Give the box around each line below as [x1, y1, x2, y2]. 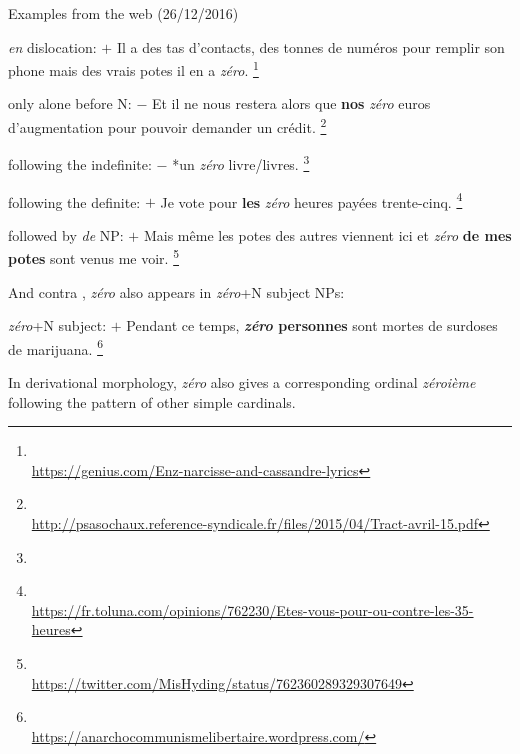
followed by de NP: [8, 224, 124, 245]
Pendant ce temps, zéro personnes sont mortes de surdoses [126, 315, 498, 336]
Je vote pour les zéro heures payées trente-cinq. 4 [160, 188, 463, 212]
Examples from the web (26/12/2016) [8, 3, 239, 23]
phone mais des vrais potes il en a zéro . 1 [8, 57, 259, 80]
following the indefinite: [8, 153, 152, 174]
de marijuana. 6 [8, 335, 103, 359]
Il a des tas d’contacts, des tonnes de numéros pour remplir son [116, 36, 505, 57]
